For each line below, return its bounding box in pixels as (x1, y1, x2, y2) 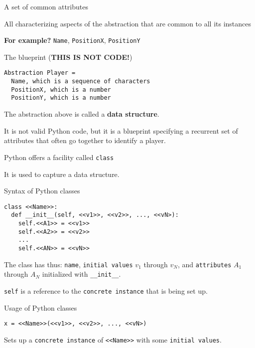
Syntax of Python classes (4, 185, 80, 196)
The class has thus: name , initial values (4, 259, 133, 269)
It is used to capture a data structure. (4, 169, 120, 179)
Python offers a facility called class (4, 152, 114, 162)
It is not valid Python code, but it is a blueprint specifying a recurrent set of (4, 125, 238, 136)
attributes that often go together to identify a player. (4, 135, 166, 146)
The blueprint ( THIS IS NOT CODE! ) (4, 51, 132, 62)
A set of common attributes (4, 1, 88, 11)
